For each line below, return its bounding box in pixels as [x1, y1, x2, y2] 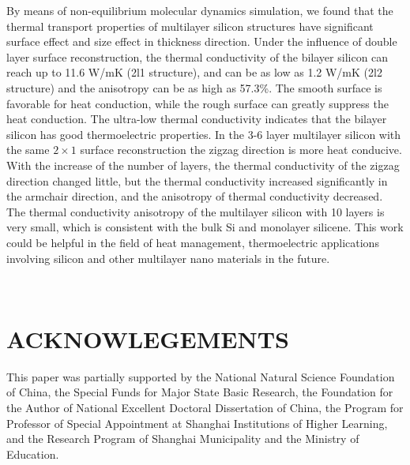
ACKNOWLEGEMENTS [6, 322, 289, 354]
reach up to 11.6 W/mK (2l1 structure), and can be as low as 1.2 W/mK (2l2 [6, 64, 382, 81]
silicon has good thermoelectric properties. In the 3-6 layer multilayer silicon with [6, 126, 401, 142]
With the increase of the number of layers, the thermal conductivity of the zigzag [6, 156, 400, 173]
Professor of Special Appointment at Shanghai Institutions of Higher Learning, [6, 414, 388, 431]
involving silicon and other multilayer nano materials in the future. [6, 249, 330, 266]
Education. [6, 445, 59, 462]
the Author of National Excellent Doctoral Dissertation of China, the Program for [6, 399, 404, 415]
